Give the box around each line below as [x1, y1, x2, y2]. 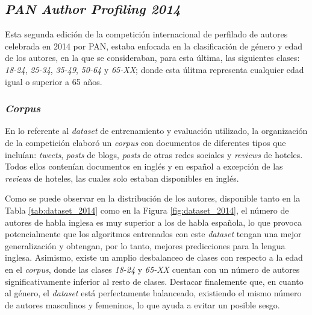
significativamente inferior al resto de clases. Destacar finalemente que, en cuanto [5, 275, 304, 287]
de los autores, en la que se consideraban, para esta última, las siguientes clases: [5, 51, 300, 64]
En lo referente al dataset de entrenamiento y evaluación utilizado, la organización [5, 124, 308, 137]
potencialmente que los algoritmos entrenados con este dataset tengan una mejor [5, 227, 302, 240]
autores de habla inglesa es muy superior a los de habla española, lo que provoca [5, 215, 302, 228]
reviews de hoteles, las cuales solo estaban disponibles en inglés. [5, 171, 239, 184]
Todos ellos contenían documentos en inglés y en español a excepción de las [5, 160, 283, 173]
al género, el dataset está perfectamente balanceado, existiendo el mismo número [5, 287, 302, 299]
